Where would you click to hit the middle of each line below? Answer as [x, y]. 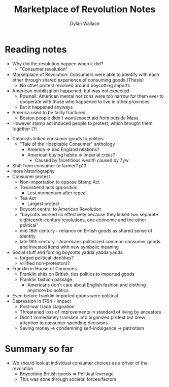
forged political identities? [47, 257]
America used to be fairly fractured [49, 112]
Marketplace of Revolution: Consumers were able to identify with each [86, 74]
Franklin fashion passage [46, 279]
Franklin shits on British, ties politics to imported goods [77, 274]
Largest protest [43, 203]
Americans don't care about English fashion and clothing [87, 285]
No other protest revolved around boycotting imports [75, 85]
